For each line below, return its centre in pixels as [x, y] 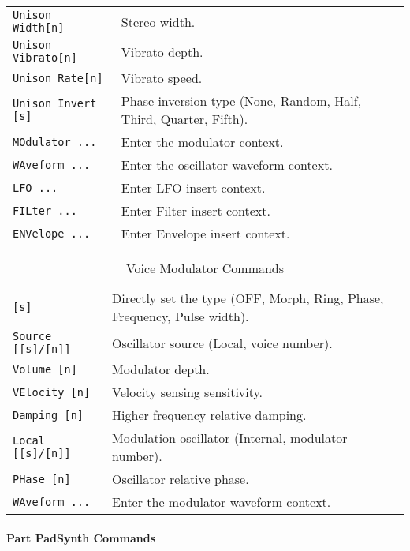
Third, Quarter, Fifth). [184, 119]
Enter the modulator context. [202, 142]
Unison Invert [55, 103]
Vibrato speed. [162, 78]
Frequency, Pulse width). [181, 316]
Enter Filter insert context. [196, 210]
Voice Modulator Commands [205, 268]
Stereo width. [158, 21]
